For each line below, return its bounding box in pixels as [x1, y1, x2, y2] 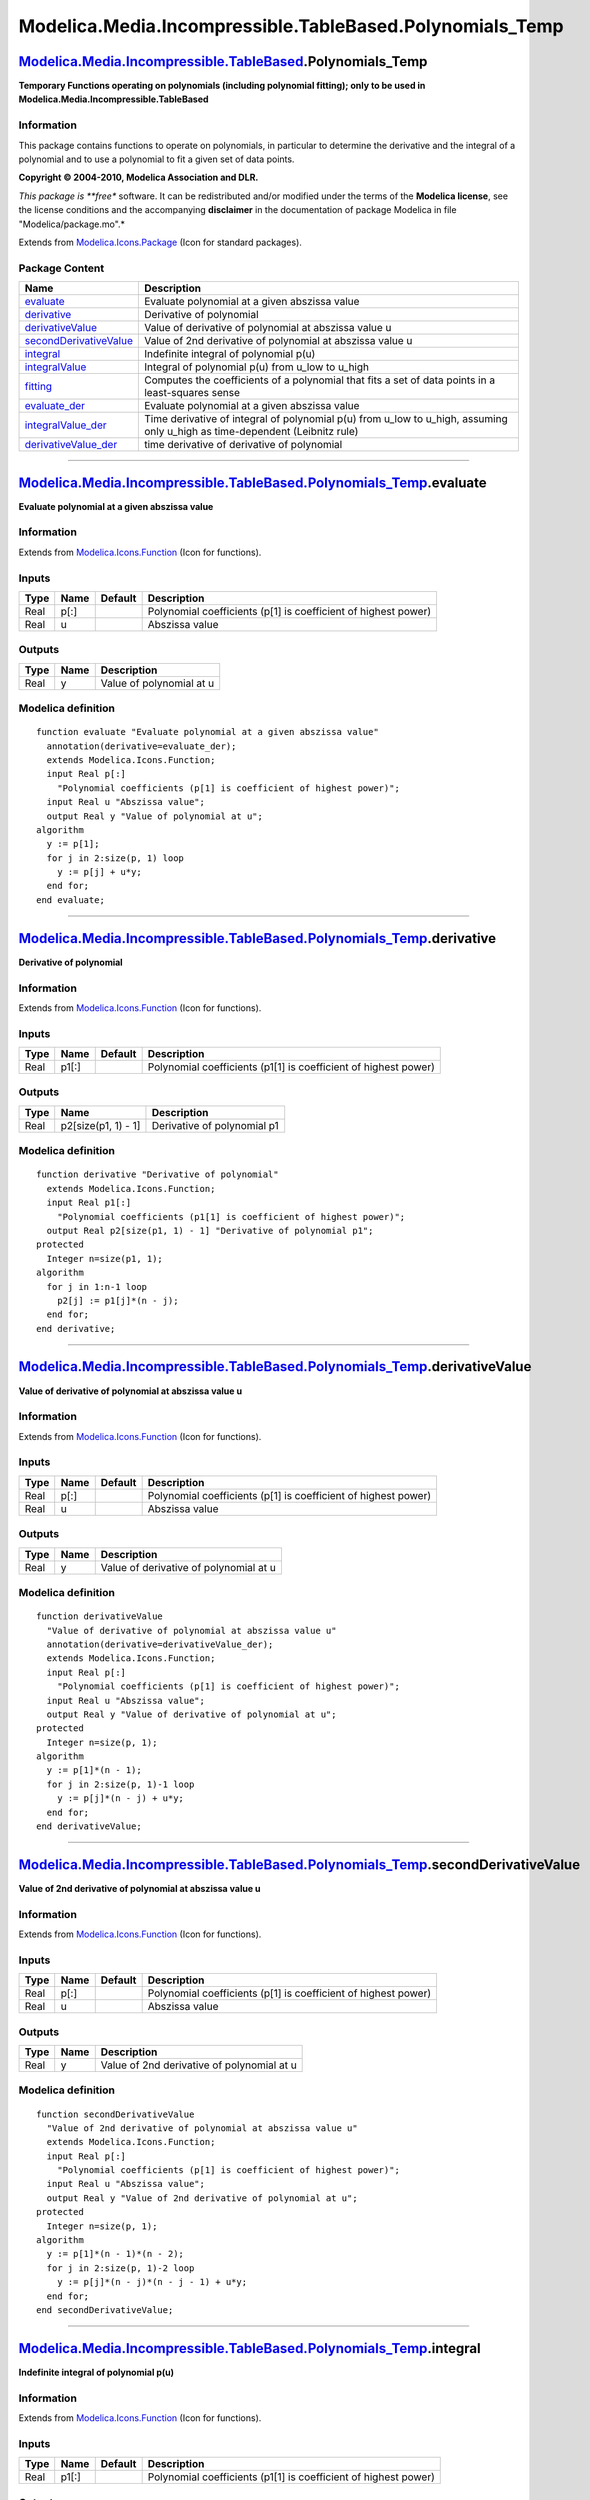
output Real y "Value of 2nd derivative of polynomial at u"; [46, 2192, 359, 2204]
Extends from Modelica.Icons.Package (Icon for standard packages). [18, 236, 302, 248]
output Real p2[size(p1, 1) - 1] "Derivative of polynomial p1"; [46, 1225, 374, 1236]
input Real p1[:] [46, 1197, 132, 1209]
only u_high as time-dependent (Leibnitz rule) [143, 425, 359, 439]
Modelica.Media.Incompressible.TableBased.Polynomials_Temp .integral [18, 2340, 481, 2357]
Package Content [18, 261, 105, 275]
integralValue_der [24, 418, 107, 432]
